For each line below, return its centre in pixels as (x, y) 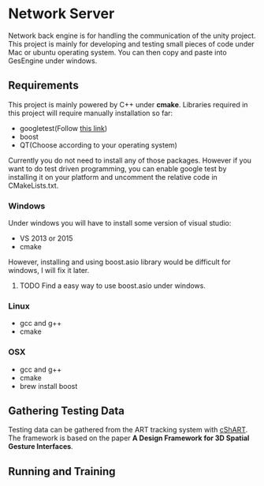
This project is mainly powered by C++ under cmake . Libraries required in (128, 104)
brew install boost (48, 386)
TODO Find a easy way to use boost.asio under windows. (113, 286)
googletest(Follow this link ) (63, 128)
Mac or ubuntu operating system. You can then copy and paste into (117, 52)
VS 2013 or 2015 (46, 238)
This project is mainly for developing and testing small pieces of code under (131, 43)
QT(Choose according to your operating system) (98, 145)
